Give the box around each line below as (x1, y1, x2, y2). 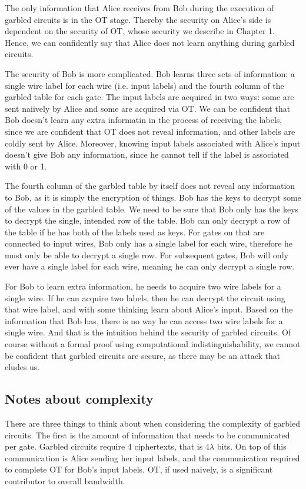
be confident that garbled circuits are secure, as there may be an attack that (5, 349, 281, 361)
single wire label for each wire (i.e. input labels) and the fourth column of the (5, 79, 284, 91)
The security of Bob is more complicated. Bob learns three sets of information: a (5, 67, 295, 79)
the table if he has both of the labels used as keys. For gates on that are (5, 225, 265, 238)
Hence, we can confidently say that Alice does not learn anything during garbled (5, 36, 295, 48)
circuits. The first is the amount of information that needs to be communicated (5, 428, 290, 441)
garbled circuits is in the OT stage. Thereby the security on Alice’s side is (5, 13, 271, 25)
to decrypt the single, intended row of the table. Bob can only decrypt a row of (5, 214, 290, 227)
